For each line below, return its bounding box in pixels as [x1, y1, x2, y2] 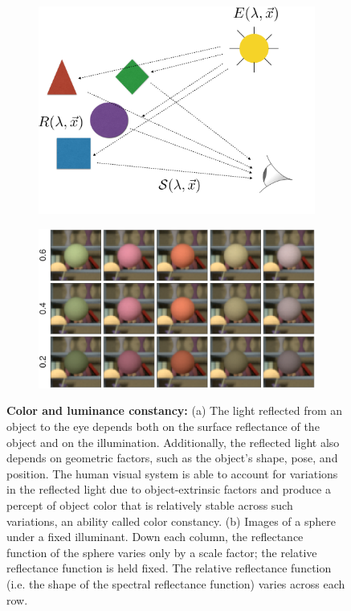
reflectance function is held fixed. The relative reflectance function [6, 560, 332, 576]
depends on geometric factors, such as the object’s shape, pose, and [6, 449, 338, 466]
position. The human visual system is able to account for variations [6, 465, 338, 482]
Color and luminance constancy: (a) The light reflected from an [6, 402, 343, 419]
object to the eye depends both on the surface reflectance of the [6, 417, 320, 434]
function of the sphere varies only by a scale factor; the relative [6, 543, 317, 560]
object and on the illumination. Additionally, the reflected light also [6, 433, 340, 450]
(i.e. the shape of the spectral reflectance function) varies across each [6, 575, 345, 592]
